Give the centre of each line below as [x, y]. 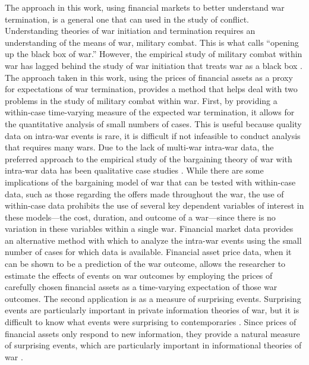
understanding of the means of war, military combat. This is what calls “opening [152, 42]
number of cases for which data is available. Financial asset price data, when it [148, 252]
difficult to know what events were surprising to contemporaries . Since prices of [151, 322]
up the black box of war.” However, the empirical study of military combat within [154, 54]
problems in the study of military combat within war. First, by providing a [141, 100]
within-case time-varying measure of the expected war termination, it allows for [150, 112]
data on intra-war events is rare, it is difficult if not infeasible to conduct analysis [153, 135]
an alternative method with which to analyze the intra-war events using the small [153, 240]
